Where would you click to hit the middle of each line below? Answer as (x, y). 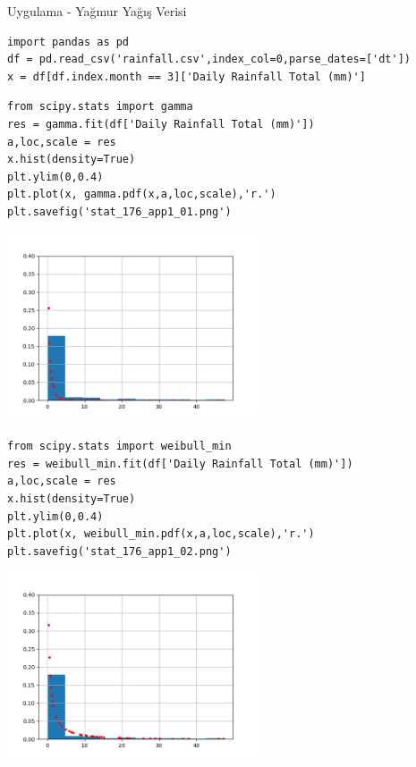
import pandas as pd (68, 42)
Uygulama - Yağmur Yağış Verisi (97, 11)
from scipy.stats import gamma (100, 107)
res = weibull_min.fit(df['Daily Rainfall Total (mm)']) (180, 464)
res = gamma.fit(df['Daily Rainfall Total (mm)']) (161, 124)
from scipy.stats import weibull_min (119, 447)
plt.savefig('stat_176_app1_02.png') (119, 551)
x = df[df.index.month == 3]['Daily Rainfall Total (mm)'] (187, 76)
